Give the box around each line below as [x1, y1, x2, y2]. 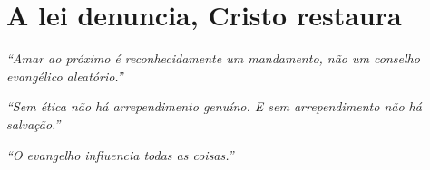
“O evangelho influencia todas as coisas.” [6, 145, 234, 164]
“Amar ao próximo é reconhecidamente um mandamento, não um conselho [6, 49, 420, 68]
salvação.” [6, 114, 61, 133]
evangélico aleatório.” [6, 66, 123, 85]
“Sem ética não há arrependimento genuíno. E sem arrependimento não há [6, 97, 422, 116]
